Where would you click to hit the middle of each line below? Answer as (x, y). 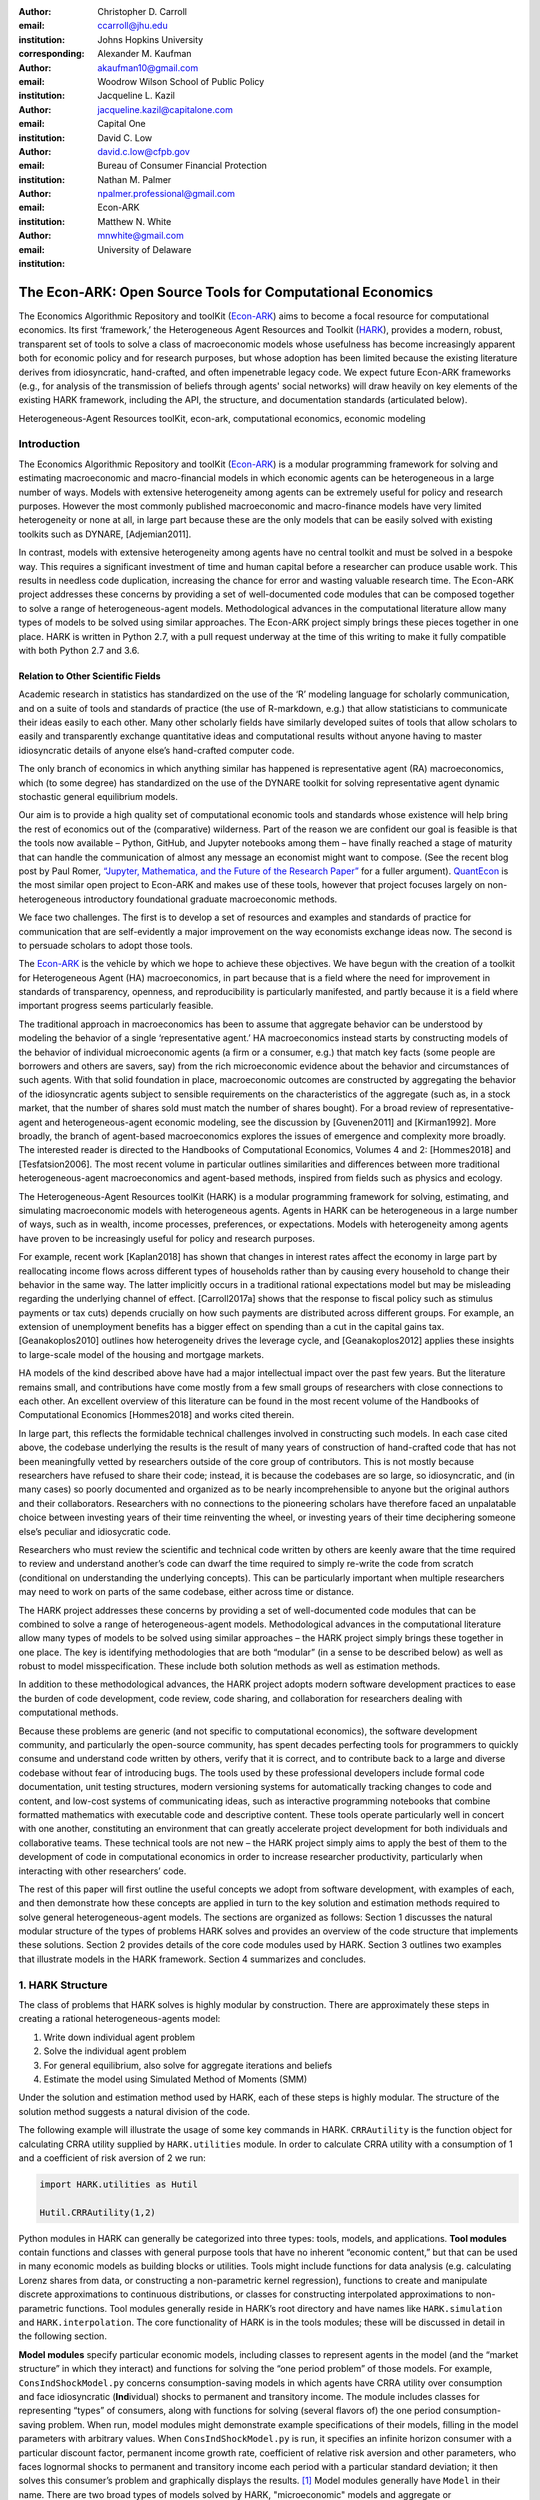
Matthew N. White (134, 221)
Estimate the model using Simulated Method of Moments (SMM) (175, 2079)
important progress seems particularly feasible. (116, 1006)
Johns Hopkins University (150, 39)
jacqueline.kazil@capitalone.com (165, 109)
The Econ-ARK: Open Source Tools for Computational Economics (226, 291)
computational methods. (68, 1712)
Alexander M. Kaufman (144, 54)
